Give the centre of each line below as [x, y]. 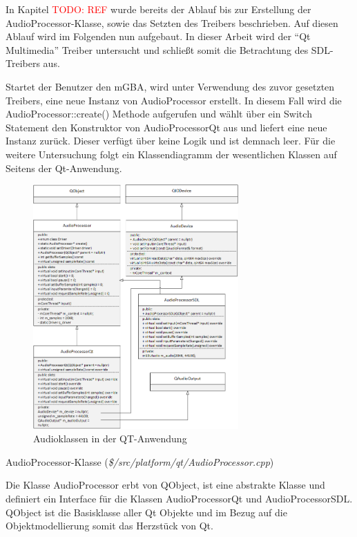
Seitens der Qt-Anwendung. [64, 168]
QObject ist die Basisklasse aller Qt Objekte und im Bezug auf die [146, 512]
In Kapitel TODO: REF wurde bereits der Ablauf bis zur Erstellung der [158, 9]
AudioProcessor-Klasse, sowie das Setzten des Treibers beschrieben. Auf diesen [172, 22]
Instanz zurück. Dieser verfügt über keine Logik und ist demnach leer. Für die [171, 141]
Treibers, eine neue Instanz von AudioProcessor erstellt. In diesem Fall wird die [174, 100]
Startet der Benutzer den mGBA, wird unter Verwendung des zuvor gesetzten [170, 86]
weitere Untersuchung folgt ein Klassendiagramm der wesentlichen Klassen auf [171, 154]
